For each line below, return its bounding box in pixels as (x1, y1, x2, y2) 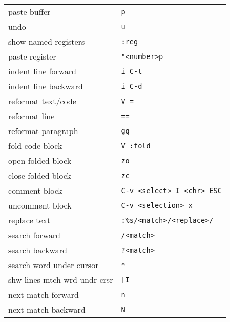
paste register (8, 50, 56, 62)
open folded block (8, 155, 72, 166)
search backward (8, 244, 67, 256)
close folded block (8, 169, 71, 181)
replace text (8, 214, 51, 226)
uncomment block (8, 199, 72, 211)
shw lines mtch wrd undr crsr (8, 274, 113, 286)
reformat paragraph (8, 125, 78, 137)
